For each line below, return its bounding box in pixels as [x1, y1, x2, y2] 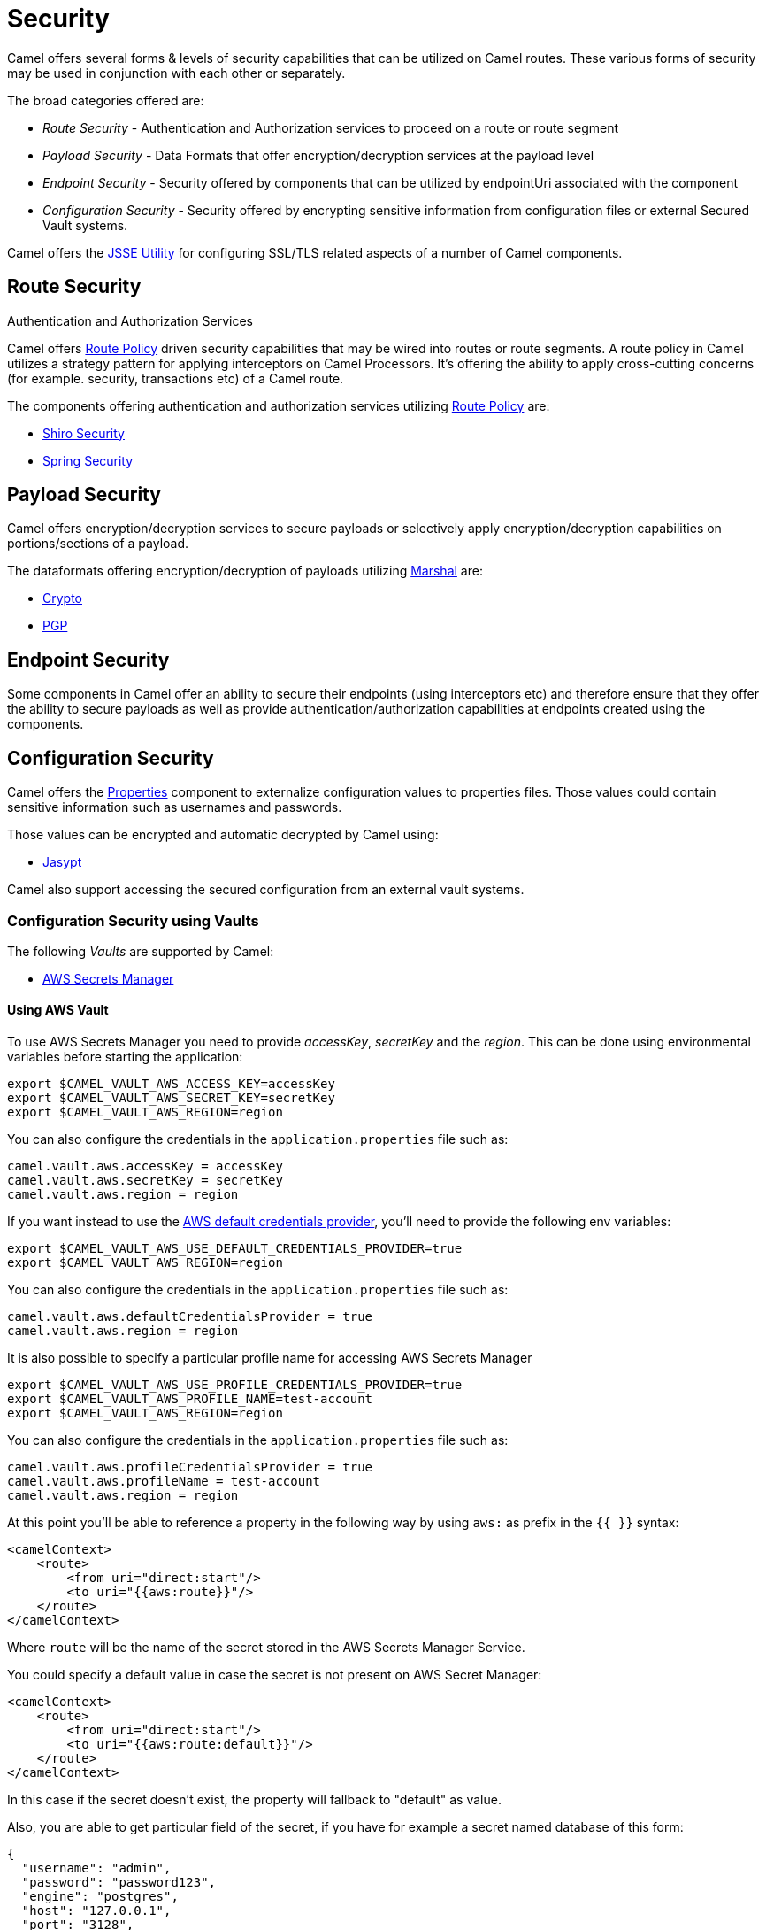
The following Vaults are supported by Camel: [7, 943, 274, 959]
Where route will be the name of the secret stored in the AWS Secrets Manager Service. [7, 1640, 525, 1656]
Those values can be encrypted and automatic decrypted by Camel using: [7, 827, 439, 843]
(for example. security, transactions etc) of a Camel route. [7, 370, 344, 386]
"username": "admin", [21, 1861, 172, 1876]
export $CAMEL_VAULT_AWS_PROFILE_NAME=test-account [7, 1392, 373, 1407]
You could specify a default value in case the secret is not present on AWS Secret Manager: [7, 1667, 542, 1683]
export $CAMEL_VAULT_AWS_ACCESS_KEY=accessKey [7, 1077, 335, 1092]
